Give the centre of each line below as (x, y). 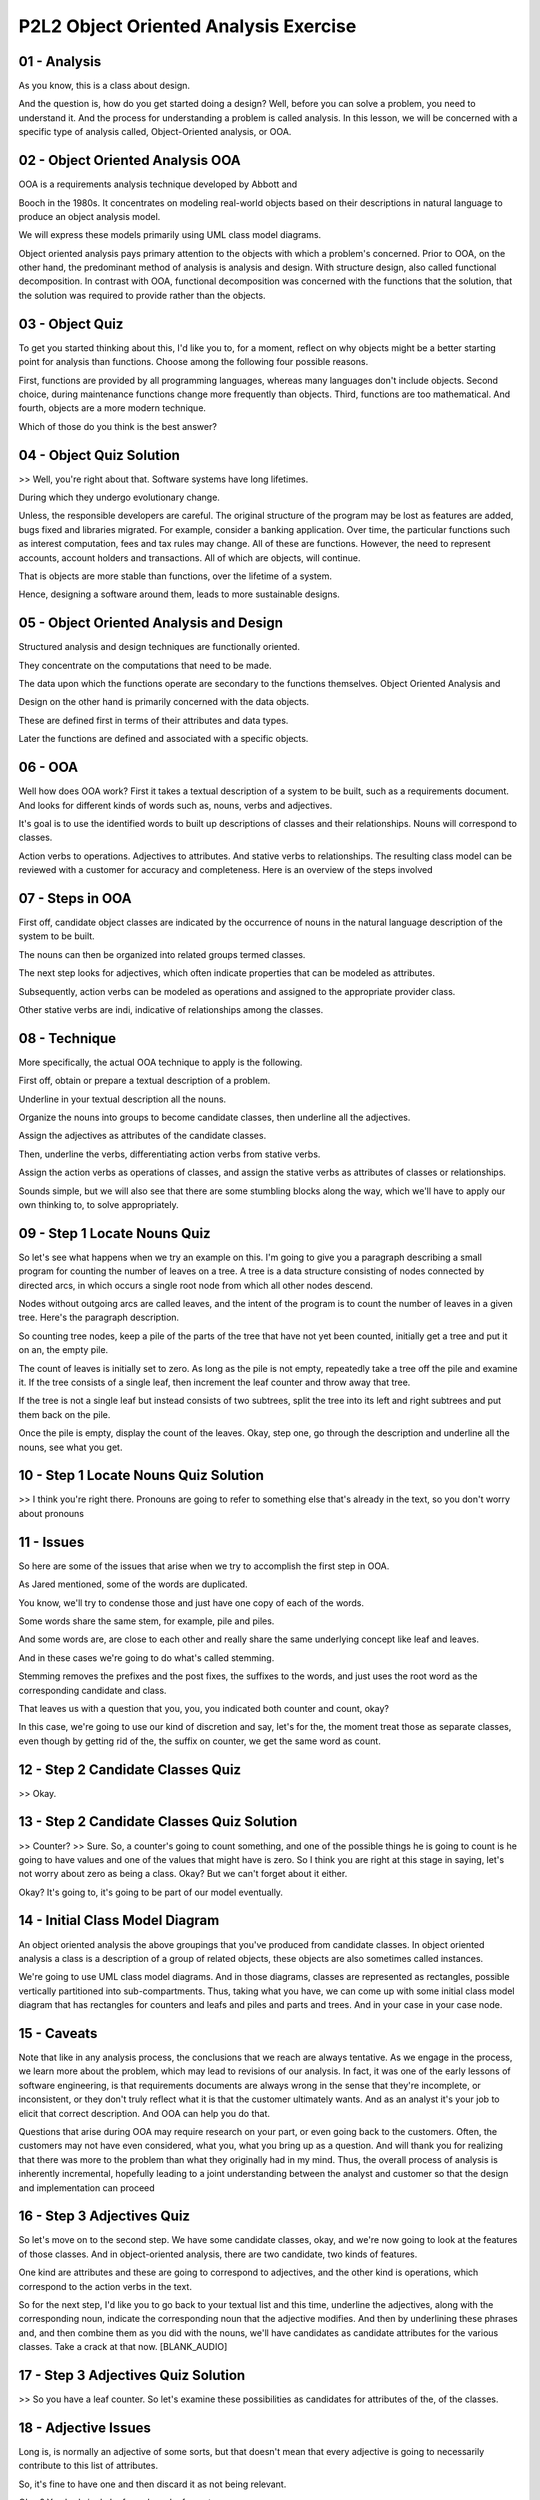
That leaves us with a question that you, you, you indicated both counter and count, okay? (204, 1708)
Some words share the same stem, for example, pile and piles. (146, 1621)
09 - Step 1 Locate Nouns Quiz (114, 1233)
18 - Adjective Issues (85, 2427)
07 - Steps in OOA (75, 898)
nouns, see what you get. (70, 1447)
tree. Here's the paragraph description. (99, 1317)
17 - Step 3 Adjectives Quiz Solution (132, 2375)
